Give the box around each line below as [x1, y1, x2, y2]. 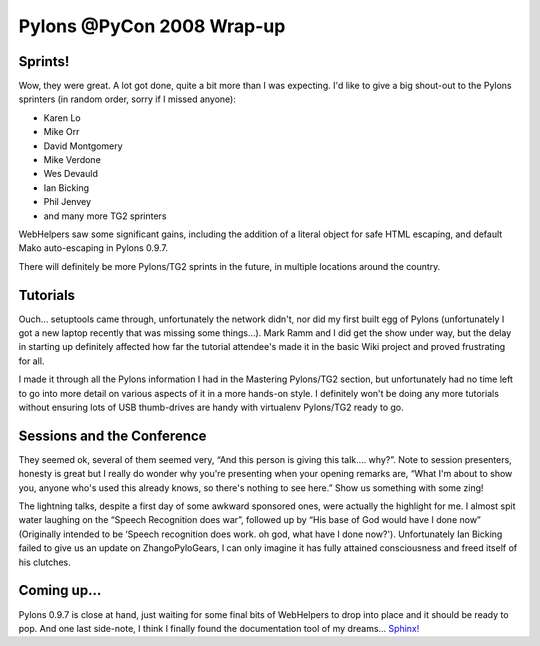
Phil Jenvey [43, 196, 92, 208]
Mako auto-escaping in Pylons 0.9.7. [18, 242, 169, 254]
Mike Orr [43, 126, 80, 138]
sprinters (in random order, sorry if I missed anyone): [18, 93, 237, 105]
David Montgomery [43, 140, 124, 152]
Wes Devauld [43, 168, 99, 180]
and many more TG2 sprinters [43, 210, 167, 222]
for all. [18, 355, 45, 367]
